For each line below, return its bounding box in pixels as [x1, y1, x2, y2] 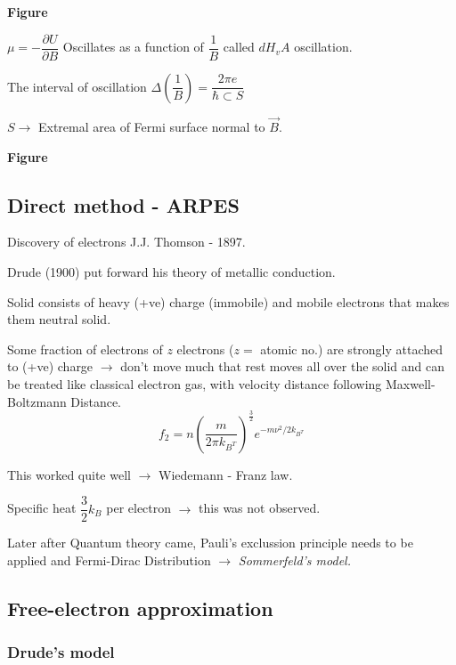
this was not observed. [199, 499, 321, 517]
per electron [106, 499, 172, 517]
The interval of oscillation [7, 77, 147, 95]
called [223, 37, 255, 56]
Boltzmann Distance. [7, 392, 122, 410]
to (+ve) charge [7, 357, 94, 376]
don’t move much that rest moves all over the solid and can [120, 357, 445, 376]
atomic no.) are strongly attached [260, 339, 444, 358]
